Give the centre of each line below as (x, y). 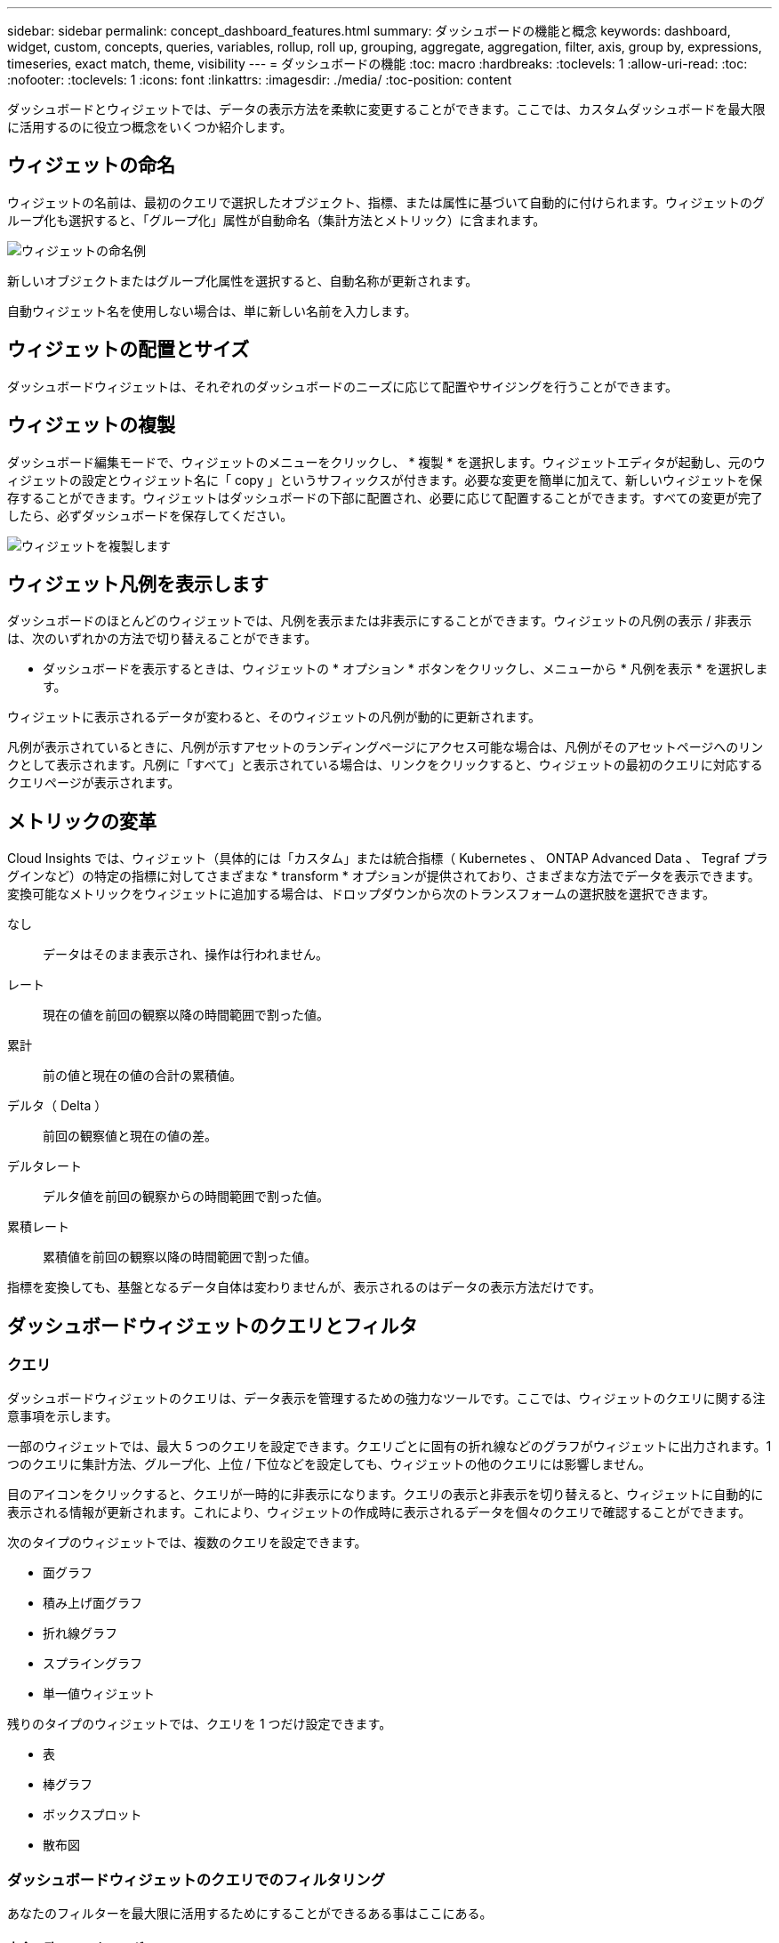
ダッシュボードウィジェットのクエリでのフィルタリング (197, 1879)
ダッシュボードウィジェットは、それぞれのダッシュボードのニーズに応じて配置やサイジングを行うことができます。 (342, 386)
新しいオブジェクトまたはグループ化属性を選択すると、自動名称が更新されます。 (243, 280)
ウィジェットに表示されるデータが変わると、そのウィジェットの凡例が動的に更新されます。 (274, 717)
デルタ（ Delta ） (57, 1106)
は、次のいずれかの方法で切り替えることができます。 (162, 639)
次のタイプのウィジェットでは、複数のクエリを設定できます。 (187, 1543)
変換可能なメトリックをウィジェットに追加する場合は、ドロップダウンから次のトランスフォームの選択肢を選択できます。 (361, 894)
